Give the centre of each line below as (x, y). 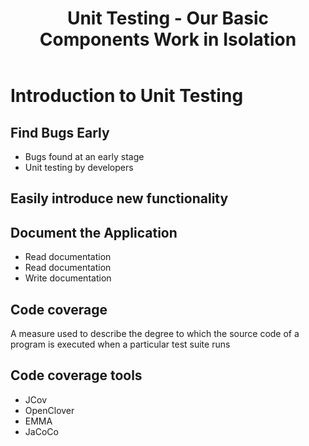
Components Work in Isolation (168, 39)
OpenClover (49, 410)
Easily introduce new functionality (119, 198)
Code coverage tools (76, 375)
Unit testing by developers (79, 167)
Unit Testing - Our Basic (168, 18)
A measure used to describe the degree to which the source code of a (155, 334)
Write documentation (68, 278)
